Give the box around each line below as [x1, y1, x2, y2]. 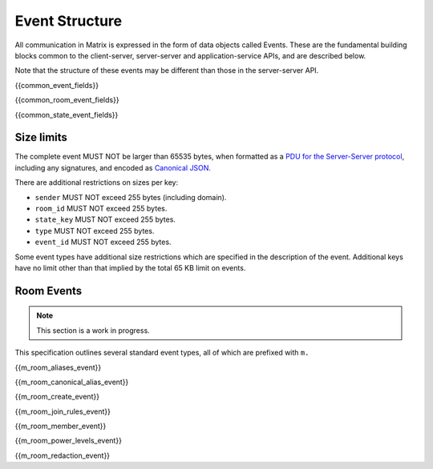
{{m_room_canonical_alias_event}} [14, 377, 129, 387]
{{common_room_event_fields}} [14, 95, 119, 105]
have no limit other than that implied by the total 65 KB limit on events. [14, 263, 246, 272]
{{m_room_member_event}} [14, 421, 107, 431]
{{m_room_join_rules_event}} [14, 407, 111, 416]
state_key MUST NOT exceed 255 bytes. [34, 214, 176, 224]
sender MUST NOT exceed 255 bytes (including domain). [34, 192, 227, 202]
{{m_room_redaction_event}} [14, 451, 111, 460]
